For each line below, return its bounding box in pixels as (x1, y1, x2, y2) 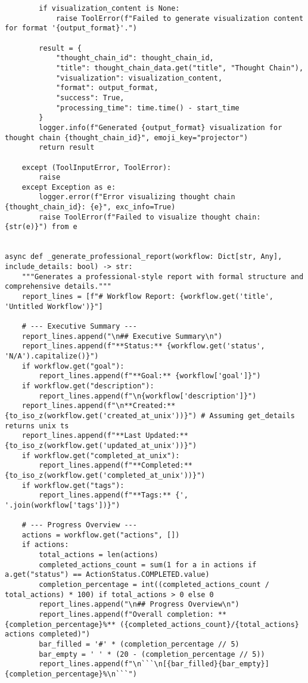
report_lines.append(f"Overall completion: (39, 610, 214, 619)
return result (39, 143, 95, 152)
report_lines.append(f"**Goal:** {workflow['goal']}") (39, 372, 261, 381)
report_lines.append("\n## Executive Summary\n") (21, 332, 223, 341)
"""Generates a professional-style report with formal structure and (21, 272, 304, 281)
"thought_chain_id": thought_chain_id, (55, 54, 214, 63)
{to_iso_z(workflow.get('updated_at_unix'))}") (5, 441, 197, 450)
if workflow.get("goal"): (21, 361, 125, 370)
